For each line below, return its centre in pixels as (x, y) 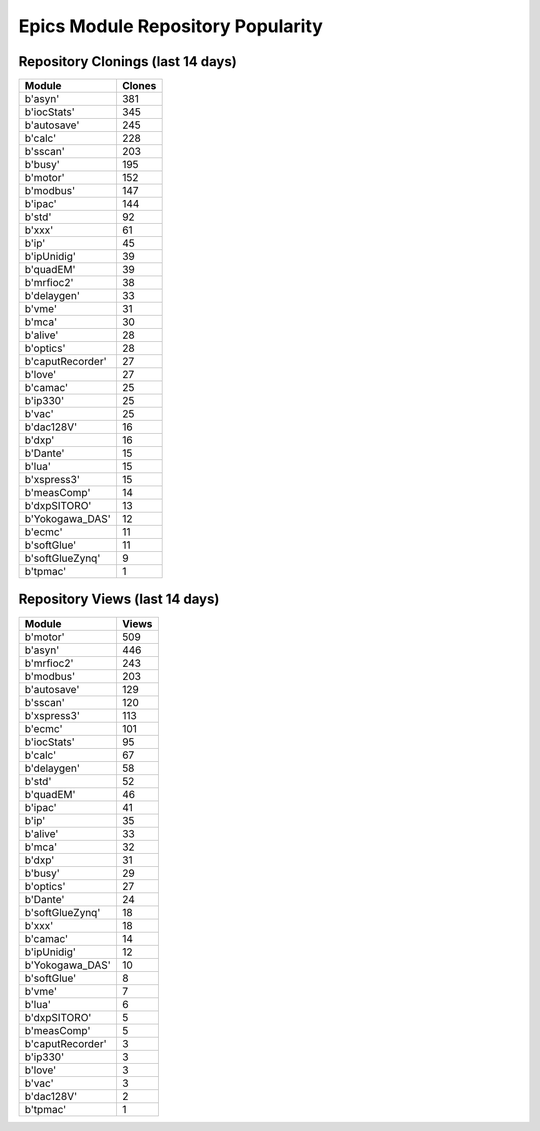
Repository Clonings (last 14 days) (127, 61)
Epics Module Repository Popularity (171, 26)
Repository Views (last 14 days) (119, 599)
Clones (139, 86)
